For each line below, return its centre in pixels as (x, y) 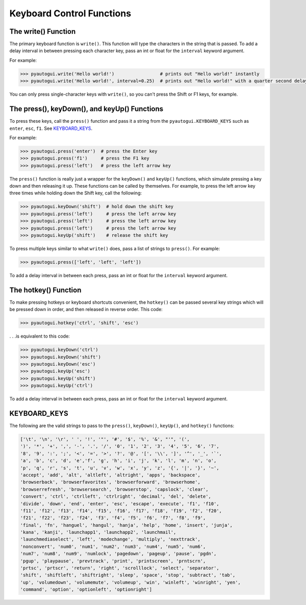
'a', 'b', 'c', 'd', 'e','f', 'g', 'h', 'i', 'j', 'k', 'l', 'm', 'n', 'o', (118, 461)
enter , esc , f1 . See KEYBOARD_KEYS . (51, 128)
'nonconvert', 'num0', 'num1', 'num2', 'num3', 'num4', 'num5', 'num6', (113, 546)
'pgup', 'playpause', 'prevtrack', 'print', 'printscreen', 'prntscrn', (113, 561)
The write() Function (43, 31)
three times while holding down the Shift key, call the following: (76, 193)
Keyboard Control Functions (70, 13)
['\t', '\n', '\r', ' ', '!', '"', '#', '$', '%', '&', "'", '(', (105, 439)
